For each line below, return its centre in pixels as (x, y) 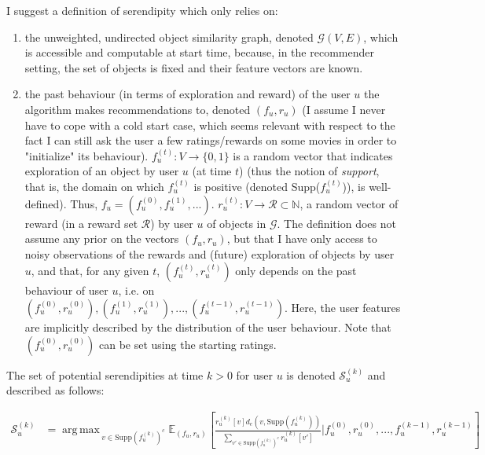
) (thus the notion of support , (309, 171)
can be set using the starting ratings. (187, 344)
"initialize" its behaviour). (86, 155)
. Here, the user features (343, 307)
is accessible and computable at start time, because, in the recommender (199, 52)
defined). (46, 203)
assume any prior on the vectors (102, 239)
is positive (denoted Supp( (257, 186)
